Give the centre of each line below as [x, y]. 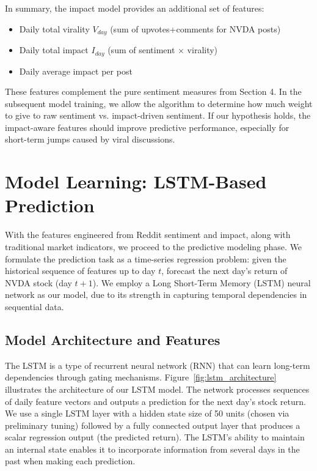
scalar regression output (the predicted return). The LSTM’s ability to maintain [155, 437]
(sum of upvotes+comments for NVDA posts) [195, 28]
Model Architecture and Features [113, 339]
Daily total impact [54, 50]
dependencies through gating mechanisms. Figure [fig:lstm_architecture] [141, 377]
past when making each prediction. [70, 461]
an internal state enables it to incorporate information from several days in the [152, 449]
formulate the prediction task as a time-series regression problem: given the [146, 258]
